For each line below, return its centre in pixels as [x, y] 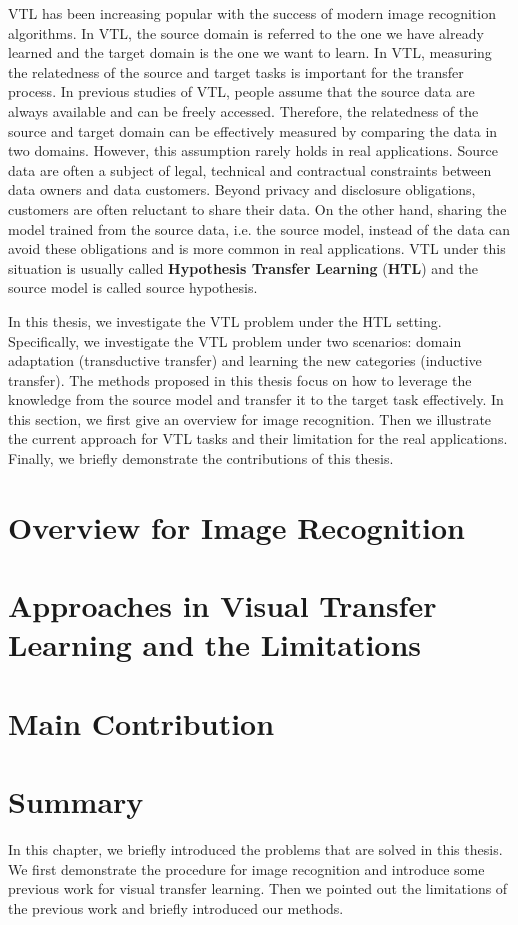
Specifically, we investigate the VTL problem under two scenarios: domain [235, 340]
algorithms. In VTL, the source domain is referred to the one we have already [246, 32]
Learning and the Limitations [215, 644]
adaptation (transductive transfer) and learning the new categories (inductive [245, 360]
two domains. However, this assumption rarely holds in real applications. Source [253, 150]
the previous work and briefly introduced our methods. [176, 907]
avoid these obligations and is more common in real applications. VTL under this [257, 248]
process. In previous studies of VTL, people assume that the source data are [241, 91]
